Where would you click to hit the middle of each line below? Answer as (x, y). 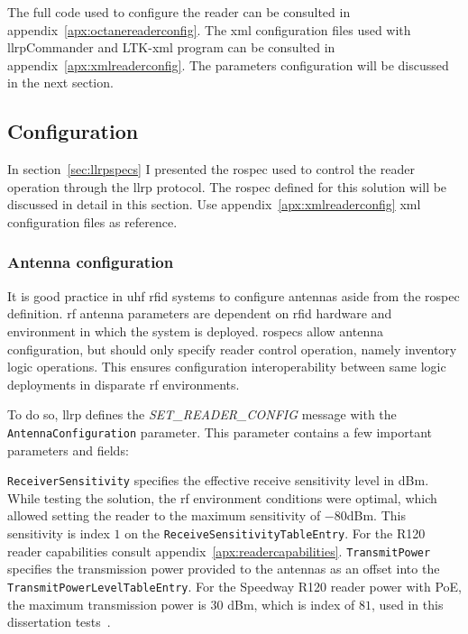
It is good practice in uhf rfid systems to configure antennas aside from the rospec (234, 295)
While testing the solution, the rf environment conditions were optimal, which (222, 497)
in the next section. (60, 83)
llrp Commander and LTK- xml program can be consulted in (171, 47)
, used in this (407, 604)
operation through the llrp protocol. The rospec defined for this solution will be (227, 186)
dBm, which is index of (291, 604)
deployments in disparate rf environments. (124, 384)
